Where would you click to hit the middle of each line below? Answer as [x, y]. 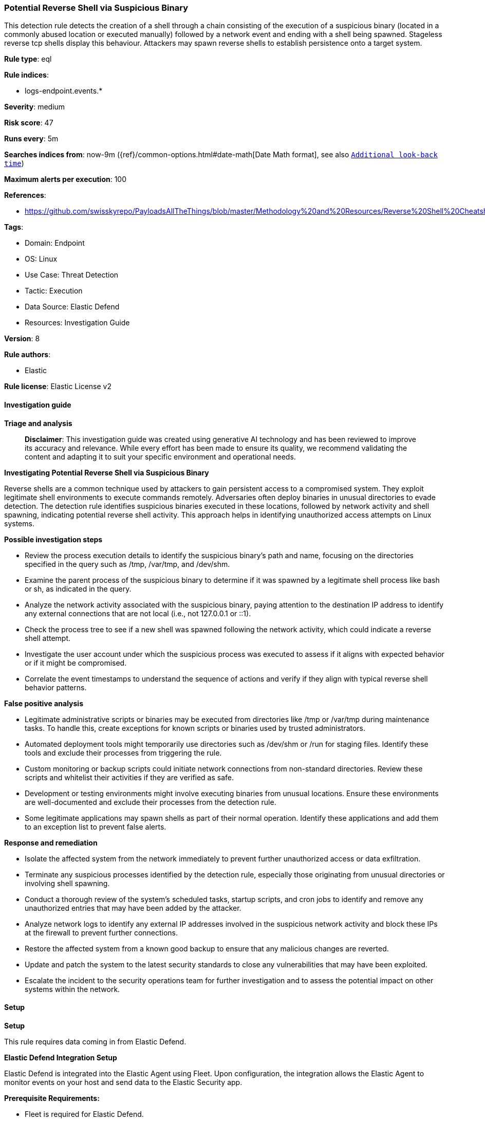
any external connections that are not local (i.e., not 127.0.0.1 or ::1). [138, 613]
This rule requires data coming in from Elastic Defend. [95, 1041]
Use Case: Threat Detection [72, 275]
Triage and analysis [38, 423]
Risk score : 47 [29, 123]
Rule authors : [27, 355]
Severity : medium [35, 107]
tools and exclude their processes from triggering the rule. [123, 752]
